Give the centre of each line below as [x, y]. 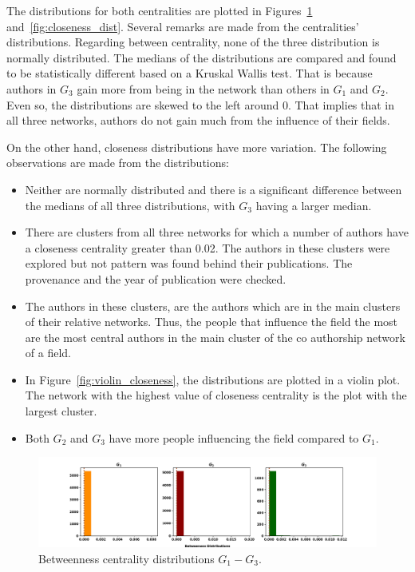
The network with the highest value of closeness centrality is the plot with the [216, 395]
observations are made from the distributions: [118, 163]
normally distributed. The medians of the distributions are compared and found [202, 57]
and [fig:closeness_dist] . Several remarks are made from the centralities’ [183, 26]
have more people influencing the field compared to [234, 437]
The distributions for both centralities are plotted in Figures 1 [160, 10]
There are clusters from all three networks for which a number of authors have [217, 232]
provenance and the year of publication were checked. [156, 278]
